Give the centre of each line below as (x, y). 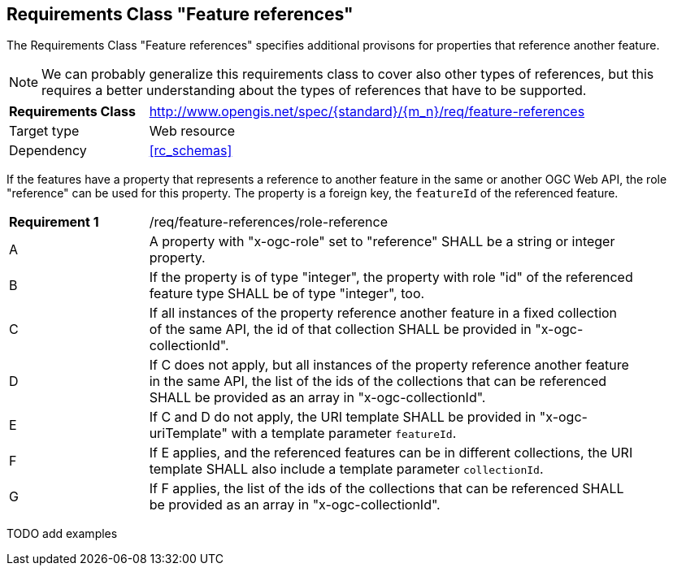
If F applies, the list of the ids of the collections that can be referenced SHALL (386, 489)
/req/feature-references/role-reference (269, 222)
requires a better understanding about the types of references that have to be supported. (314, 91)
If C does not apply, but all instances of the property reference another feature (389, 365)
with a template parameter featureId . (344, 433)
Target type (44, 131)
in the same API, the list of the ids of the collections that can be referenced (378, 381)
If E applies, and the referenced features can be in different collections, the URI (391, 453)
